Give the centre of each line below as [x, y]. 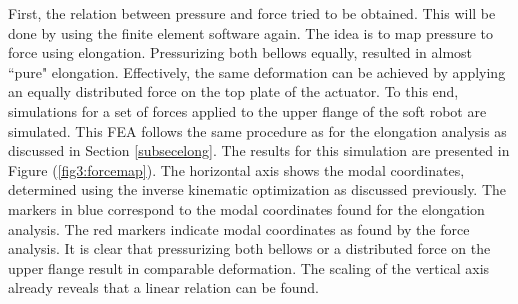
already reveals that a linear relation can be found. [163, 287]
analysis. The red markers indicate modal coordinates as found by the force [239, 228]
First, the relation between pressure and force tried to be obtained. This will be [252, 13]
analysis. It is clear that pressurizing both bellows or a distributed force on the [249, 248]
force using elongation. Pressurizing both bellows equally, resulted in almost [240, 52]
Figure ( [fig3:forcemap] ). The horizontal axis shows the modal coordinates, [236, 169]
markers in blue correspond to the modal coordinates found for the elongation [246, 208]
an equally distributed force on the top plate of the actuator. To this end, [233, 91]
